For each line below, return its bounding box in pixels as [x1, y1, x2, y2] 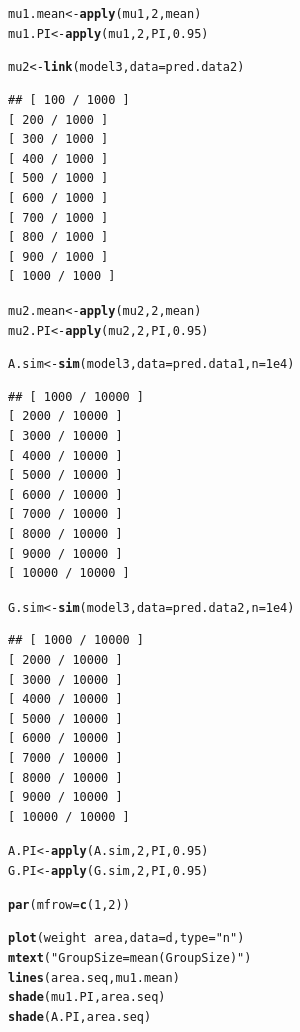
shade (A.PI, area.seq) [8, 1010, 152, 1024]
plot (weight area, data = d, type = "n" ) [8, 931, 245, 946]
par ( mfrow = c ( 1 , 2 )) [8, 897, 130, 912]
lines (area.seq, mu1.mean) [8, 970, 180, 985]
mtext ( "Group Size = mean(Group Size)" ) [8, 951, 252, 966]
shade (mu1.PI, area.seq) [8, 990, 166, 1005]
